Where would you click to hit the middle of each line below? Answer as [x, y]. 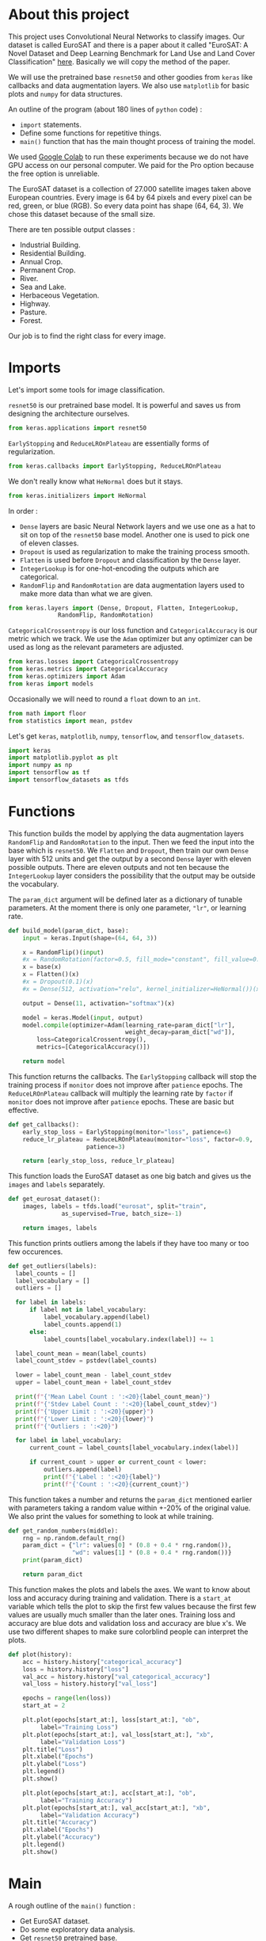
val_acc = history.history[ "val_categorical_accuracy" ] [117, 1677]
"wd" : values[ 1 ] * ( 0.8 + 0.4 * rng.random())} [152, 1553]
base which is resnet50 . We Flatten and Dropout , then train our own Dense [129, 850]
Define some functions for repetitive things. [91, 133]
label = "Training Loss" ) [79, 1727]
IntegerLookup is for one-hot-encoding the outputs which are [119, 568]
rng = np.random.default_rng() [74, 1538]
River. [29, 278]
